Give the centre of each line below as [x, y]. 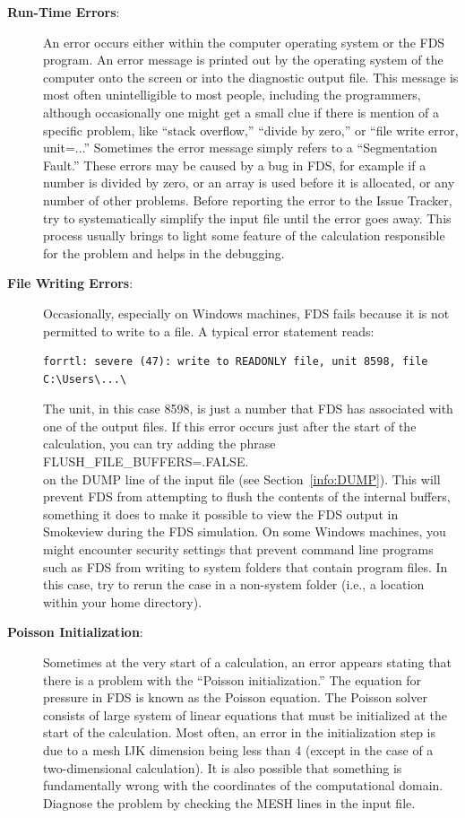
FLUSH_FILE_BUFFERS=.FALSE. [146, 461]
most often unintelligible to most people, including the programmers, [232, 95]
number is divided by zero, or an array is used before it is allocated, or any [249, 183]
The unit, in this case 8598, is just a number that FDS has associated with [248, 409]
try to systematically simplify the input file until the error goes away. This [247, 218]
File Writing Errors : [70, 283]
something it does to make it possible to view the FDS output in [221, 513]
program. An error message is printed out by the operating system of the [243, 60]
